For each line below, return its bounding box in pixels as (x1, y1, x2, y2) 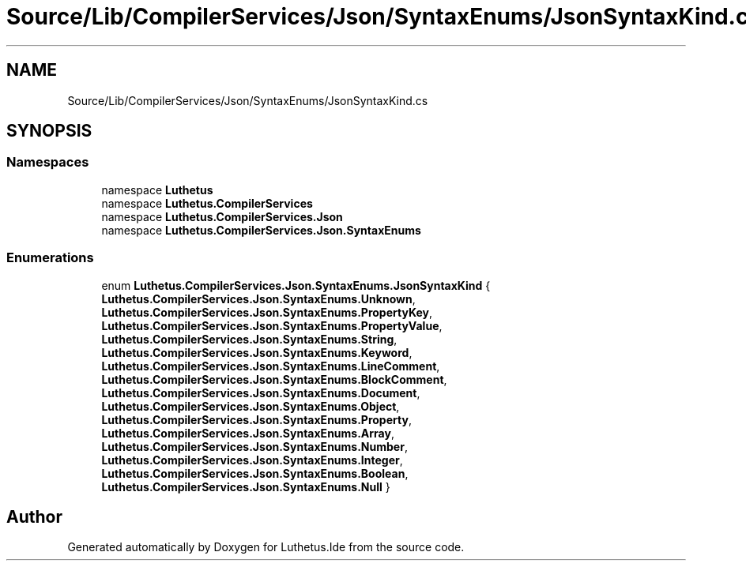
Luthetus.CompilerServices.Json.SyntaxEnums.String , (101, 332, 397, 346)
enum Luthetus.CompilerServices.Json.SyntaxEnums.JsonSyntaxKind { (101, 278, 491, 292)
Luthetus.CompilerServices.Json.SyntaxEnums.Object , (101, 399, 400, 413)
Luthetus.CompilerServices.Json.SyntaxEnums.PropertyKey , (101, 305, 432, 319)
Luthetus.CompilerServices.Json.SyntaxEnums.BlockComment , (101, 372, 447, 386)
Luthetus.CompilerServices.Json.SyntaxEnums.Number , (101, 439, 408, 453)
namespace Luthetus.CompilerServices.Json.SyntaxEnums (101, 223, 421, 237)
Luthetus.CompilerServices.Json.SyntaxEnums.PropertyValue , (101, 318, 443, 332)
